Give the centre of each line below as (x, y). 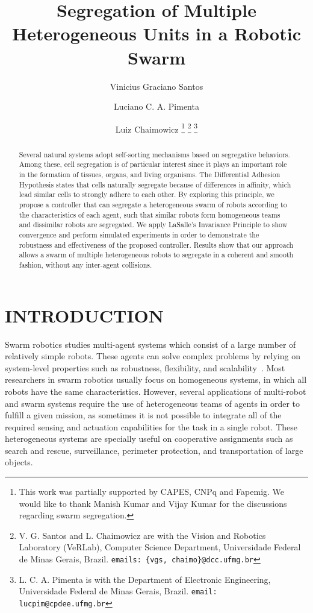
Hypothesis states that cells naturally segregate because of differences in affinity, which (155, 184)
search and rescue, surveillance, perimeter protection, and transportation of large (154, 450)
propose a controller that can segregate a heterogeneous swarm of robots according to (153, 205)
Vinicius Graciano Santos (156, 86)
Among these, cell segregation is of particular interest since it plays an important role (153, 164)
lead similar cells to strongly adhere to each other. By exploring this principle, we (147, 194)
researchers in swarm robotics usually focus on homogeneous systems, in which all (156, 379)
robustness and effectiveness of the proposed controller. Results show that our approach (156, 244)
